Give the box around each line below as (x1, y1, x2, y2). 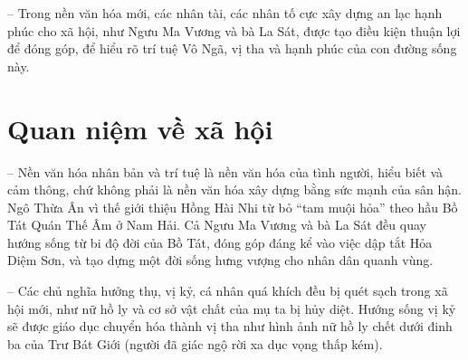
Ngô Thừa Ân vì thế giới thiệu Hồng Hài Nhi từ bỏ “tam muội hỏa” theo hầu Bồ (7, 197, 458, 216)
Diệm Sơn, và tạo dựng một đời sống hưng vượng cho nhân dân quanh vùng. (7, 251, 434, 270)
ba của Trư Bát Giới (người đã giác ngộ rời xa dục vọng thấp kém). (7, 334, 383, 353)
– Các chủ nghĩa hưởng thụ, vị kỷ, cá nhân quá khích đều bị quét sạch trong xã (7, 281, 448, 300)
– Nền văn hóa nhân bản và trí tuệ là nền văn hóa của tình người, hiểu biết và (7, 162, 444, 181)
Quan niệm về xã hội (7, 109, 273, 147)
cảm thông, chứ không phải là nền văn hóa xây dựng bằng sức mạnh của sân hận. (7, 180, 462, 199)
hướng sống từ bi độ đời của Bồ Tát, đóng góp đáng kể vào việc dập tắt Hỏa (7, 232, 433, 251)
